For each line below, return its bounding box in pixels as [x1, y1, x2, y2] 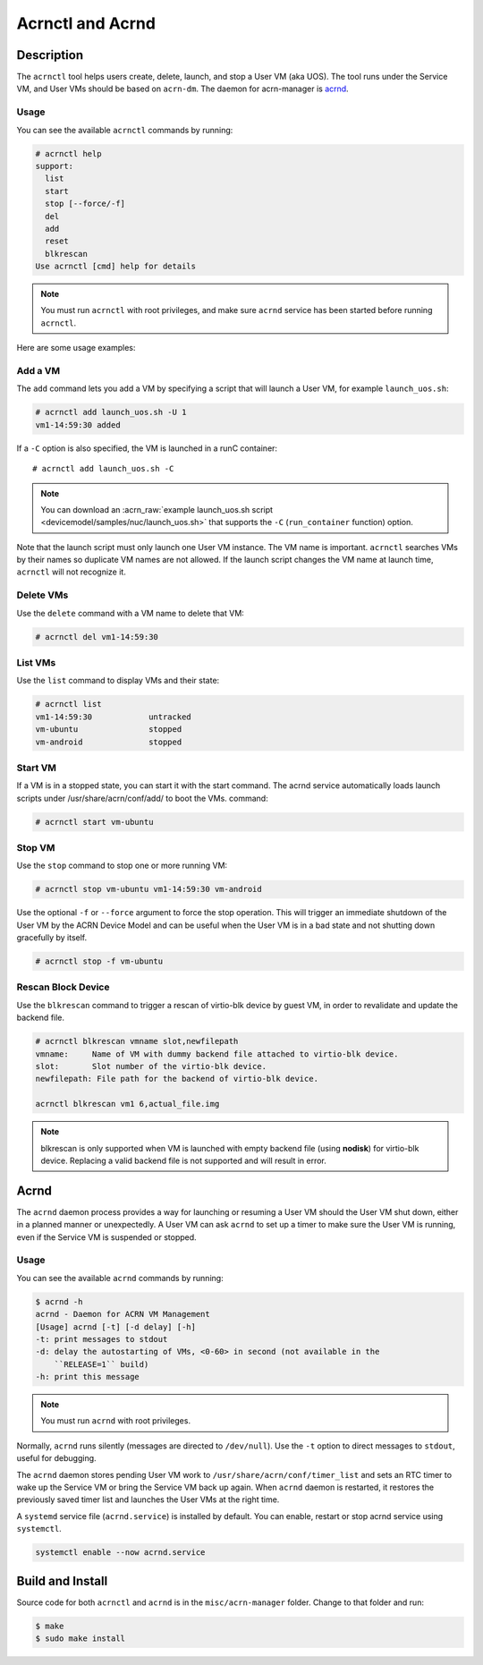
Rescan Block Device [16, 981, 110, 993]
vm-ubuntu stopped [35, 725, 182, 735]
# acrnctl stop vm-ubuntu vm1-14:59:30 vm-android [35, 884, 263, 895]
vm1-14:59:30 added [35, 420, 121, 429]
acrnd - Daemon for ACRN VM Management [35, 1309, 210, 1320]
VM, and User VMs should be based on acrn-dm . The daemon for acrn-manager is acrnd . [16, 83, 349, 94]
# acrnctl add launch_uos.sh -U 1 [35, 407, 187, 418]
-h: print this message [35, 1372, 140, 1382]
